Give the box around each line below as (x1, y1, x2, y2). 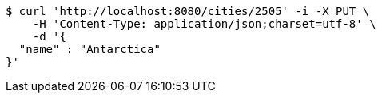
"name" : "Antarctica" (18, 43, 161, 55)
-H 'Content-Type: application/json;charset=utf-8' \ (32, 17, 376, 30)
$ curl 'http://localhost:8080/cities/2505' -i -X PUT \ (6, 5, 370, 17)
